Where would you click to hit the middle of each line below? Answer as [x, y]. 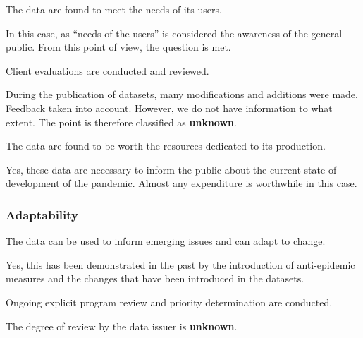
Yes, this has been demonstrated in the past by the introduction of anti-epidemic [180, 264]
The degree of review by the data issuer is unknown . [122, 326]
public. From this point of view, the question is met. [118, 47]
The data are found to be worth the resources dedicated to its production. [166, 146]
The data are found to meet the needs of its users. [114, 9]
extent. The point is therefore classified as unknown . [121, 122]
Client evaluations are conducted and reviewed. [107, 70]
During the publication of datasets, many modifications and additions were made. [182, 94]
